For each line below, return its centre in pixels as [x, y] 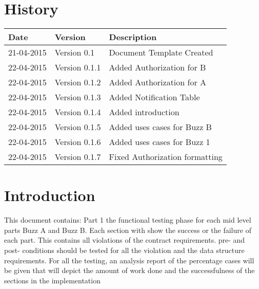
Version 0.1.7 [78, 157]
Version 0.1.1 [78, 67]
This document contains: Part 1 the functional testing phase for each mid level [128, 220]
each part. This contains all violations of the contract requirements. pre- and [125, 240]
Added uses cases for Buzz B [160, 127]
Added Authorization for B [157, 67]
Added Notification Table [154, 97]
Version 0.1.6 [78, 142]
